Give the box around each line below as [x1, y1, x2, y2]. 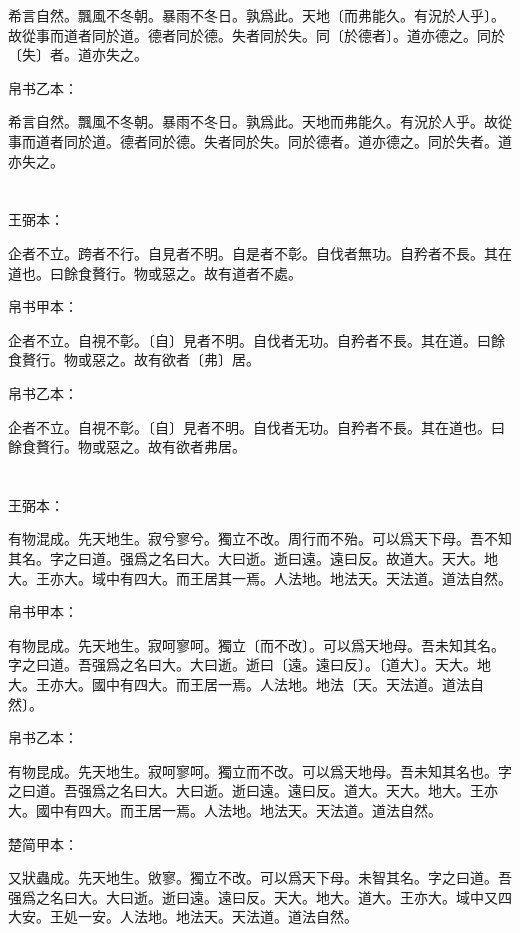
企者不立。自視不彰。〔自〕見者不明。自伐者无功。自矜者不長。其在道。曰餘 [8, 329, 505, 350]
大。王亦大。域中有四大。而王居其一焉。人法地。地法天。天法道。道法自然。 [8, 567, 512, 588]
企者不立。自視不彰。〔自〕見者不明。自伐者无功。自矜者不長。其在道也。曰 [8, 416, 505, 437]
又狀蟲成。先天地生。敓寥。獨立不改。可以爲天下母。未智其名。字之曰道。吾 [8, 867, 512, 888]
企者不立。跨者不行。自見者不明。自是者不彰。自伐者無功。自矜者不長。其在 [8, 242, 512, 263]
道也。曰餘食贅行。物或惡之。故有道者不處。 [8, 262, 302, 283]
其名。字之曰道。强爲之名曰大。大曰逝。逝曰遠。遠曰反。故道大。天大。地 [8, 548, 498, 569]
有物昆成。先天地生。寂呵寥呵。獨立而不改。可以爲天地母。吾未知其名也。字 [8, 760, 512, 781]
